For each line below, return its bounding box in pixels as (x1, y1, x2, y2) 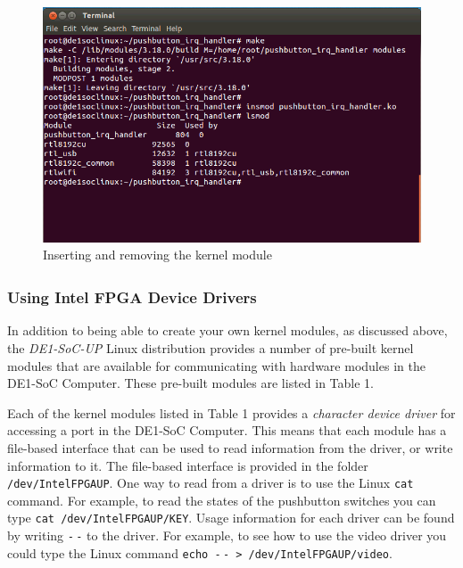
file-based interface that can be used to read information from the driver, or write (7, 438, 453, 457)
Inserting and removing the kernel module (43, 245, 272, 264)
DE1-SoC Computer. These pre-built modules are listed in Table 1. (7, 374, 375, 392)
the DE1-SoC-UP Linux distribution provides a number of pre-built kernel (7, 338, 414, 357)
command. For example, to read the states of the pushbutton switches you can (7, 490, 436, 509)
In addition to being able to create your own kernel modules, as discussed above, (7, 321, 448, 340)
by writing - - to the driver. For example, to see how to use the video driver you (7, 526, 447, 545)
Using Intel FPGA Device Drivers (7, 286, 257, 309)
